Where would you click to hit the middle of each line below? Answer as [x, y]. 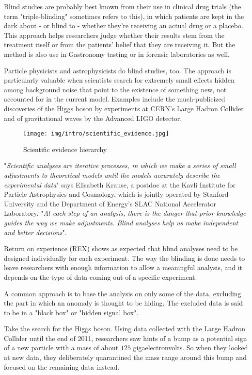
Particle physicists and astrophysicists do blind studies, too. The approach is [118, 70]
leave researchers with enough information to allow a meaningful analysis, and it [123, 267]
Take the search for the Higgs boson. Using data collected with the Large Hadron [125, 329]
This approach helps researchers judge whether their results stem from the [114, 35]
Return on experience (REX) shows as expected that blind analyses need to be [121, 248]
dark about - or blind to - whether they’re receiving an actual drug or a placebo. [124, 26]
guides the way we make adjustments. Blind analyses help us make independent [121, 222]
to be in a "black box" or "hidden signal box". [71, 312]
